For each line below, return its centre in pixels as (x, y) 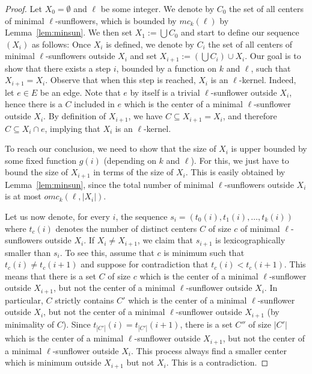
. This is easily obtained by (235, 172)
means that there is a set (50, 276)
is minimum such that (204, 252)
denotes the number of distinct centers (126, 228)
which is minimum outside (53, 362)
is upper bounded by (269, 148)
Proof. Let (23, 8)
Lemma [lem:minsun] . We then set (69, 32)
